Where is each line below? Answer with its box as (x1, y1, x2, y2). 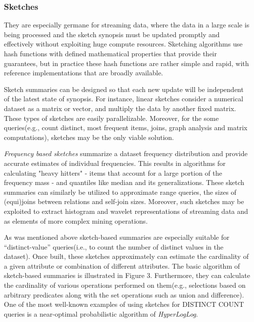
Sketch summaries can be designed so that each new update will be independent (4, 84, 244, 94)
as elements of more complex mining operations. (4, 215, 148, 226)
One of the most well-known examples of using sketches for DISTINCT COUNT (4, 299, 244, 309)
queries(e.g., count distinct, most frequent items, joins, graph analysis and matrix (4, 122, 248, 133)
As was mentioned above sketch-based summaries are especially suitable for (4, 232, 230, 242)
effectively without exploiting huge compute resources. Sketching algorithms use (4, 39, 243, 49)
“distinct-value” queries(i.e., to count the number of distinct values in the (4, 241, 224, 252)
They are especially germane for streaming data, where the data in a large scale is (4, 20, 250, 30)
